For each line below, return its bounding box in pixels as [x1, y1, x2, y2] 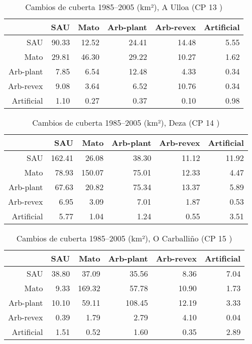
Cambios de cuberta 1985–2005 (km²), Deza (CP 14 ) [32, 117, 220, 128]
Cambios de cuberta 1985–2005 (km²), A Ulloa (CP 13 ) [25, 1, 223, 13]
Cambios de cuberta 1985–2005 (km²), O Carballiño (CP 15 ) [16, 232, 232, 244]
